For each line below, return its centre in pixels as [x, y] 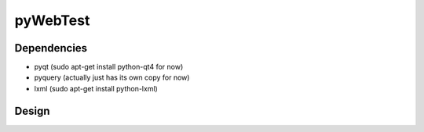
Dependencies [51, 48]
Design [32, 111]
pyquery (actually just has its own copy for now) [112, 77]
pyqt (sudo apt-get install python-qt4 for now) [109, 67]
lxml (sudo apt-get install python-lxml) [96, 88]
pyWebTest [52, 20]
